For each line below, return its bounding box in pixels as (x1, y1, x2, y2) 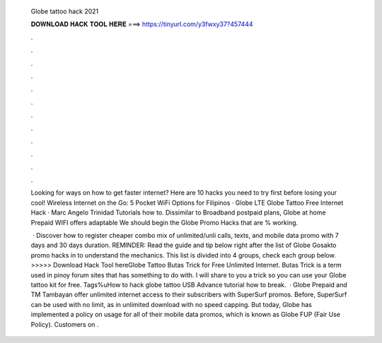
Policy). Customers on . (30, 320, 99, 328)
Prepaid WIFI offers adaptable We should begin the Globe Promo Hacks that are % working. (30, 218, 299, 227)
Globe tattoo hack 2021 (30, 7, 99, 16)
